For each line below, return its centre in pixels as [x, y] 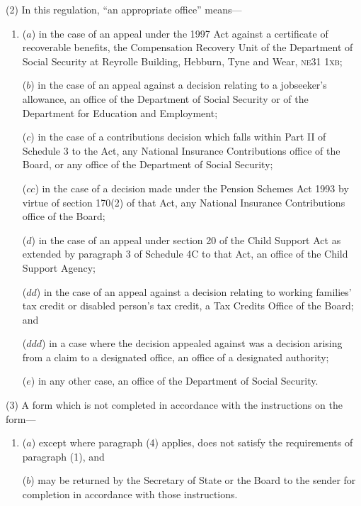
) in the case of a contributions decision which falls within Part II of [178, 137]
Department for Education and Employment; [120, 112]
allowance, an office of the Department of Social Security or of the [165, 98]
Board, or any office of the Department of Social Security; [148, 164]
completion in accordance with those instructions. [130, 494]
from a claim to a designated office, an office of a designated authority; [176, 357]
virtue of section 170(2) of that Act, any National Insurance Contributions [184, 202]
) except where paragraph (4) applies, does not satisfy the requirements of [192, 442]
